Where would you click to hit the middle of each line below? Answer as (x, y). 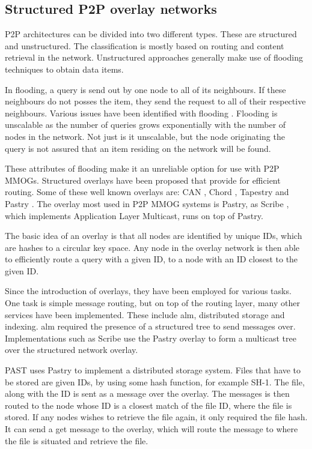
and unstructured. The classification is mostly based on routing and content (145, 45)
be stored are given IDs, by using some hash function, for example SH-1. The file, (155, 381)
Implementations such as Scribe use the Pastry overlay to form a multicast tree (151, 338)
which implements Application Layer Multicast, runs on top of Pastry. (134, 215)
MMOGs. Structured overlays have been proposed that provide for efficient (143, 180)
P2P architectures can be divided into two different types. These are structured (151, 34)
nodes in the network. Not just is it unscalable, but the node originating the (145, 136)
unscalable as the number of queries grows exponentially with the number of (145, 125)
